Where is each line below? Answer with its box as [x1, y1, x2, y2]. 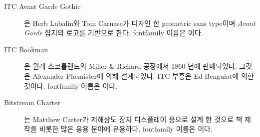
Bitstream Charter [4, 97, 60, 108]
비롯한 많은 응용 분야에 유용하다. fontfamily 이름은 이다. [39, 124, 213, 134]
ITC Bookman [4, 44, 48, 54]
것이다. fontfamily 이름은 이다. [24, 80, 118, 91]
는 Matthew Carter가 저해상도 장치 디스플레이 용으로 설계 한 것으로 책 [24, 114, 243, 124]
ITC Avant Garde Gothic [4, 1, 81, 11]
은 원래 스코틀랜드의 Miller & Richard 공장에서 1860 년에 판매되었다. [24, 61, 237, 71]
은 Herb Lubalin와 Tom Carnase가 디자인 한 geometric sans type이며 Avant [24, 17, 256, 28]
